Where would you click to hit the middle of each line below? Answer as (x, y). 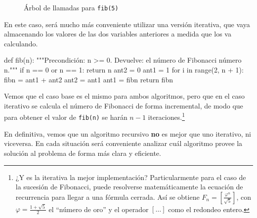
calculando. (21, 43)
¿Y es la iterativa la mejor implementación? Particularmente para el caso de (131, 177)
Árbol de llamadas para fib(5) (71, 7)
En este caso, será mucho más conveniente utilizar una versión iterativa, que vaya (127, 24)
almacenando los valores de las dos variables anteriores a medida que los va (118, 34)
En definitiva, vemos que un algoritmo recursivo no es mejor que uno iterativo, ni (128, 133)
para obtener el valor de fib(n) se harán (66, 117)
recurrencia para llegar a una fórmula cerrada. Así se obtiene (107, 197)
